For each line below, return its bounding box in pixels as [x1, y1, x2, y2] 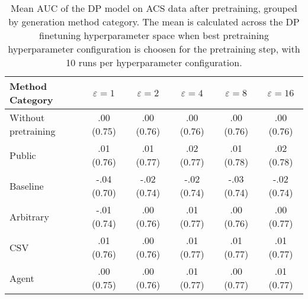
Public [9, 148, 36, 162]
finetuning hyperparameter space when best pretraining [38, 28, 269, 42]
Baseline [9, 178, 44, 193]
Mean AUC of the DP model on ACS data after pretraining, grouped [11, 1, 297, 15]
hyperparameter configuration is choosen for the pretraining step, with [8, 42, 300, 56]
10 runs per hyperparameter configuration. [66, 56, 242, 69]
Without [9, 110, 45, 124]
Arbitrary [9, 209, 49, 223]
